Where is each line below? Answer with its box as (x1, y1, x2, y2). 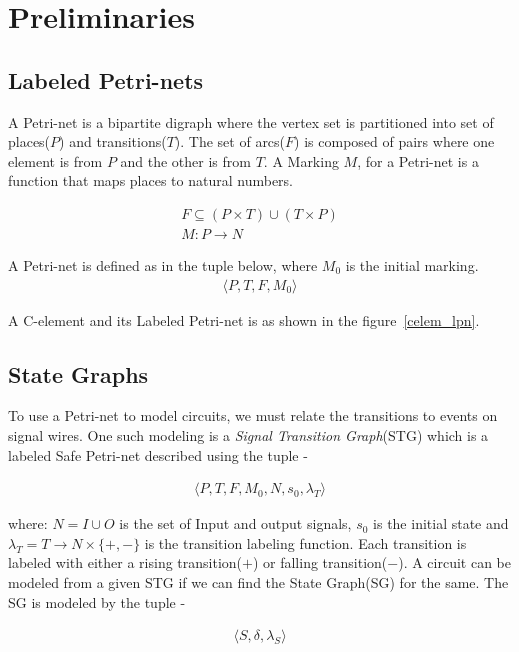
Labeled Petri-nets (8, 64, 204, 95)
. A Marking (263, 150, 339, 171)
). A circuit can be (398, 552, 512, 573)
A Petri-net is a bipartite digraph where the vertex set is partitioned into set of (8, 111, 494, 132)
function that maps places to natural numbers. (8, 170, 293, 191)
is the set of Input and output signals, (119, 513, 352, 534)
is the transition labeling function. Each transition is (144, 532, 467, 553)
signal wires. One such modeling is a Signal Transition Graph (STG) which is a (8, 425, 489, 446)
